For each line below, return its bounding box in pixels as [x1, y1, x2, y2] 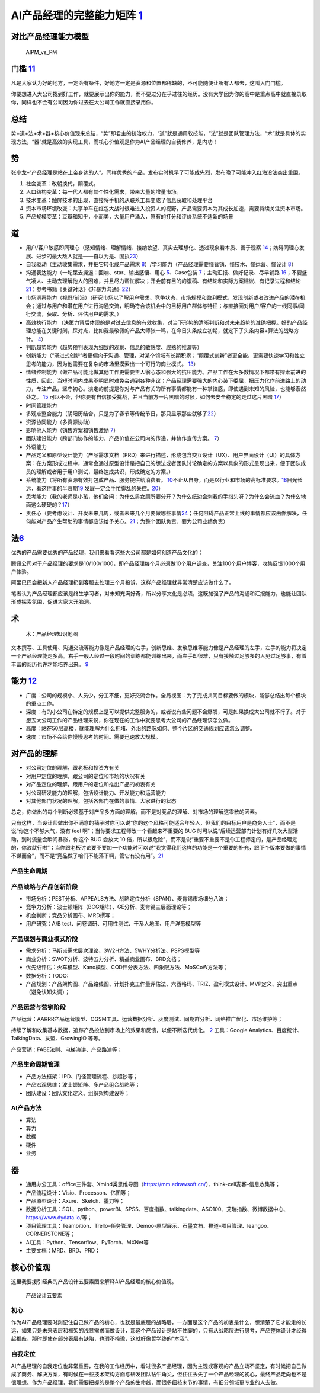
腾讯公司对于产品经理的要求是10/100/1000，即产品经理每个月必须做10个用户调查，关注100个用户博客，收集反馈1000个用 [11, 560, 306, 567]
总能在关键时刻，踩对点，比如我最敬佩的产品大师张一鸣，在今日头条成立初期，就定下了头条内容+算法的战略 [30, 327, 295, 334]
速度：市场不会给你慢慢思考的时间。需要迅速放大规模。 [25, 733, 161, 740]
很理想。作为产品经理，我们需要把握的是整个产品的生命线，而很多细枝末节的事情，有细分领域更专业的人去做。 [11, 1379, 281, 1386]
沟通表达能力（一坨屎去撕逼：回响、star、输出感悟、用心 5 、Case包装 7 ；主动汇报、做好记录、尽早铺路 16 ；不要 [25, 269, 302, 276]
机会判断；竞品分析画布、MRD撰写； [25, 911, 116, 918]
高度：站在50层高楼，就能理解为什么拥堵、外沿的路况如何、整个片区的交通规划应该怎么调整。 [25, 725, 256, 732]
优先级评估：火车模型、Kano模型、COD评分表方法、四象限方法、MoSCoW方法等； [25, 963, 229, 971]
